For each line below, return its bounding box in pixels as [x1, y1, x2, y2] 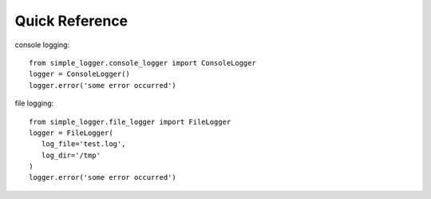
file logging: [14, 98, 54, 108]
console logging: [14, 40, 70, 50]
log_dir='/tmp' [41, 150, 101, 160]
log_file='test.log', [41, 140, 126, 149]
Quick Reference [14, 12, 129, 30]
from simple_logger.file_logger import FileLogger [29, 117, 231, 126]
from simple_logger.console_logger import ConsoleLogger [29, 58, 257, 67]
